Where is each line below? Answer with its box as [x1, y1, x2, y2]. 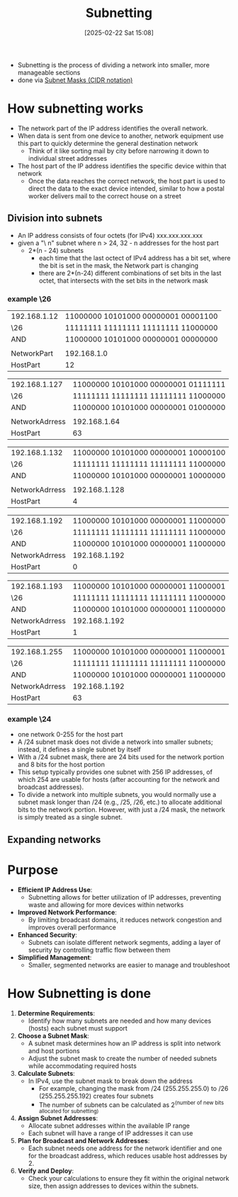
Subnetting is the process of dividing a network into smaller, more [17, 60, 210, 69]
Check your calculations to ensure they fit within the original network [28, 1174, 229, 1183]
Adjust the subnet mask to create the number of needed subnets [28, 1054, 217, 1062]
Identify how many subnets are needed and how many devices [28, 1016, 212, 1025]
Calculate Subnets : [17, 1069, 76, 1077]
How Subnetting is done [7, 985, 152, 1002]
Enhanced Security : [17, 930, 78, 939]
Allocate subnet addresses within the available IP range [28, 1121, 190, 1130]
